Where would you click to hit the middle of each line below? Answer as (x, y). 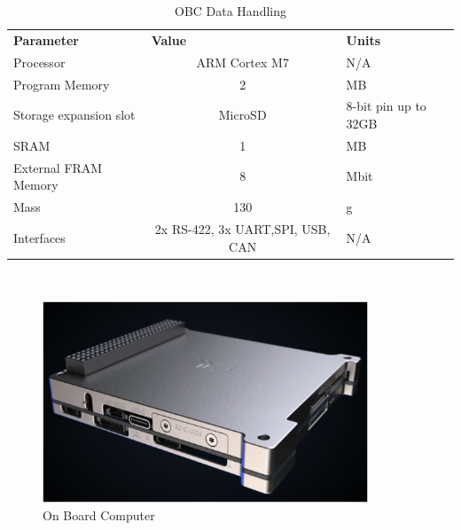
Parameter (46, 39)
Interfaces (39, 237)
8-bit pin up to (386, 106)
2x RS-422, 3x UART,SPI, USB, (242, 228)
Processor (39, 62)
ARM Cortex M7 (242, 62)
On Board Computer (99, 514)
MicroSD (242, 115)
